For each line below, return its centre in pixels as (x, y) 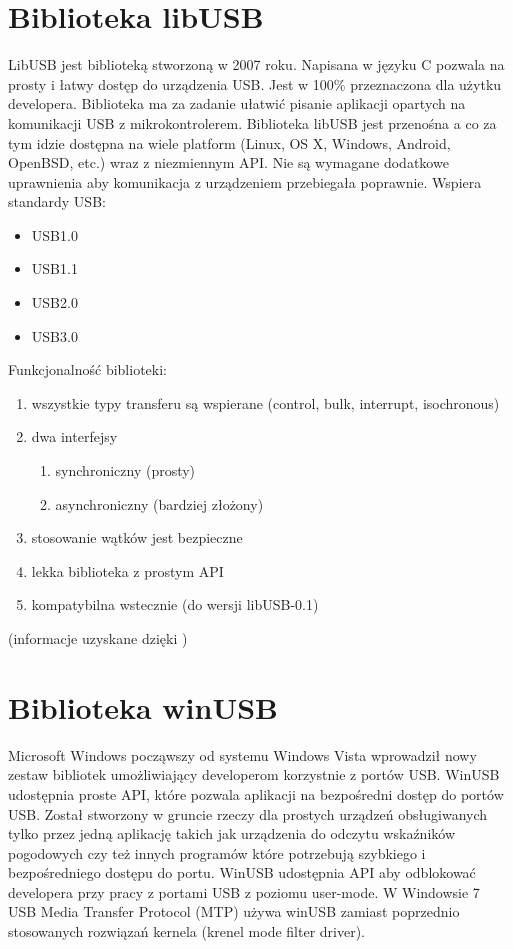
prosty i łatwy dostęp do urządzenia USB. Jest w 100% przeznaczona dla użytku (255, 83)
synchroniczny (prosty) (125, 470)
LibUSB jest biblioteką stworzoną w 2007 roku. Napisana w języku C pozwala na (256, 64)
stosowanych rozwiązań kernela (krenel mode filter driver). (186, 931)
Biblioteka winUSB (143, 706)
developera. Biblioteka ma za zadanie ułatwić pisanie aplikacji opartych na (237, 103)
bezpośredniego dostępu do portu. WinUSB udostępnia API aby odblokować (242, 872)
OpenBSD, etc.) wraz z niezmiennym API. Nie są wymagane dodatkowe (228, 162)
